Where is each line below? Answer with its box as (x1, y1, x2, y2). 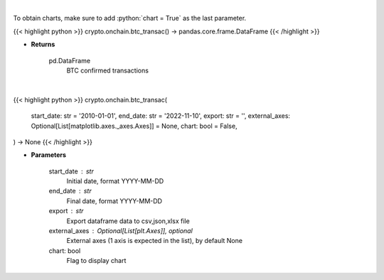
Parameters (31, 151, 67, 159)
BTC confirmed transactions (66, 66, 149, 75)
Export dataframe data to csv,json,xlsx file (66, 217, 190, 225)
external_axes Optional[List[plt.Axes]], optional (48, 227, 193, 235)
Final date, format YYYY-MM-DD (66, 196, 163, 205)
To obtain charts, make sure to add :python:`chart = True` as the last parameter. (13, 14, 247, 23)
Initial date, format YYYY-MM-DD (66, 177, 164, 185)
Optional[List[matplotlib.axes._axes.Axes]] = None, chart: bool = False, (31, 122, 238, 130)
